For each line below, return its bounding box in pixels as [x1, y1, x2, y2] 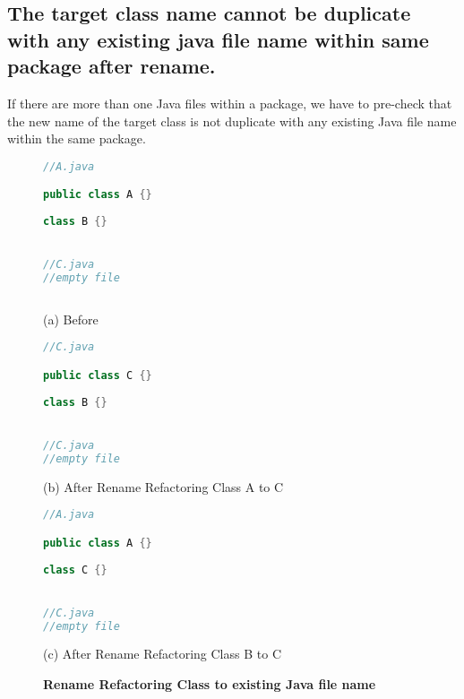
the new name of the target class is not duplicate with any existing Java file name [7, 111, 457, 130]
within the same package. [7, 129, 146, 148]
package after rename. [7, 52, 216, 80]
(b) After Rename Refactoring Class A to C [43, 477, 284, 496]
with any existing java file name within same [7, 25, 429, 53]
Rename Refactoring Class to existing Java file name [43, 675, 376, 694]
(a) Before [43, 309, 99, 328]
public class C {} [43, 368, 152, 382]
